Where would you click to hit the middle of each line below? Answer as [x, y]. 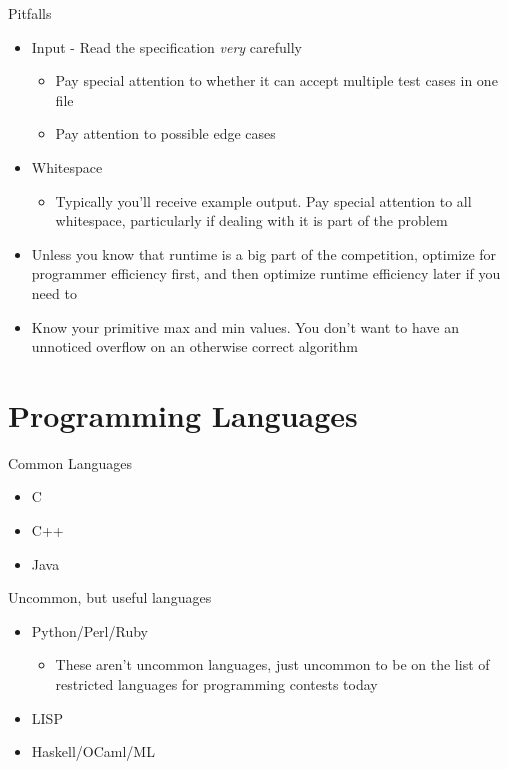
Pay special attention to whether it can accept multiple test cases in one [276, 80]
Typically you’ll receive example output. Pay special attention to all [263, 200]
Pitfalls [30, 13]
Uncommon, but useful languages [110, 597]
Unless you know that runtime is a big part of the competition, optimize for [264, 253]
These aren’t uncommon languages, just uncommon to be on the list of [272, 664]
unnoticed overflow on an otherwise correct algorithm [194, 346]
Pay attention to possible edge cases [165, 133]
